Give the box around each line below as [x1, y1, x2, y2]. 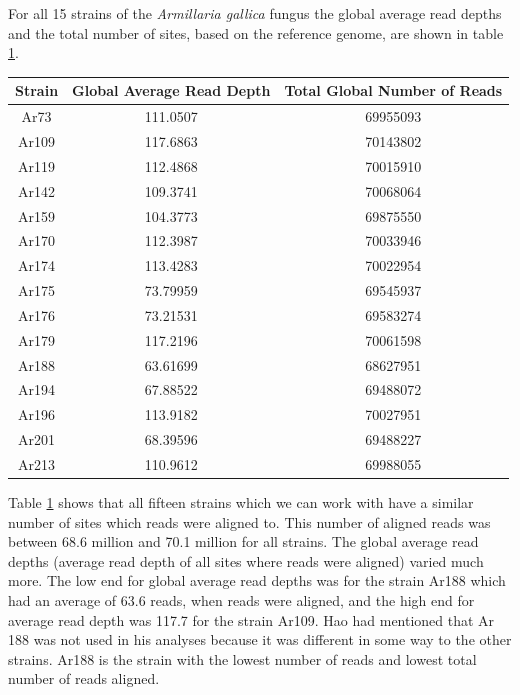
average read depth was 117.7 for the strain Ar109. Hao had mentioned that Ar [8, 609, 495, 630]
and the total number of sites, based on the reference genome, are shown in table [8, 22, 504, 43]
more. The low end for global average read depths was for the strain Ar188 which [8, 570, 506, 591]
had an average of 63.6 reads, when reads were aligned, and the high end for [8, 590, 475, 610]
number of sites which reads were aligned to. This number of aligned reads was [8, 511, 491, 532]
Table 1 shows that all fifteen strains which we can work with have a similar [8, 492, 474, 513]
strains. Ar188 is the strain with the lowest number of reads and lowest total [8, 648, 477, 669]
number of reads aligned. [8, 668, 160, 689]
